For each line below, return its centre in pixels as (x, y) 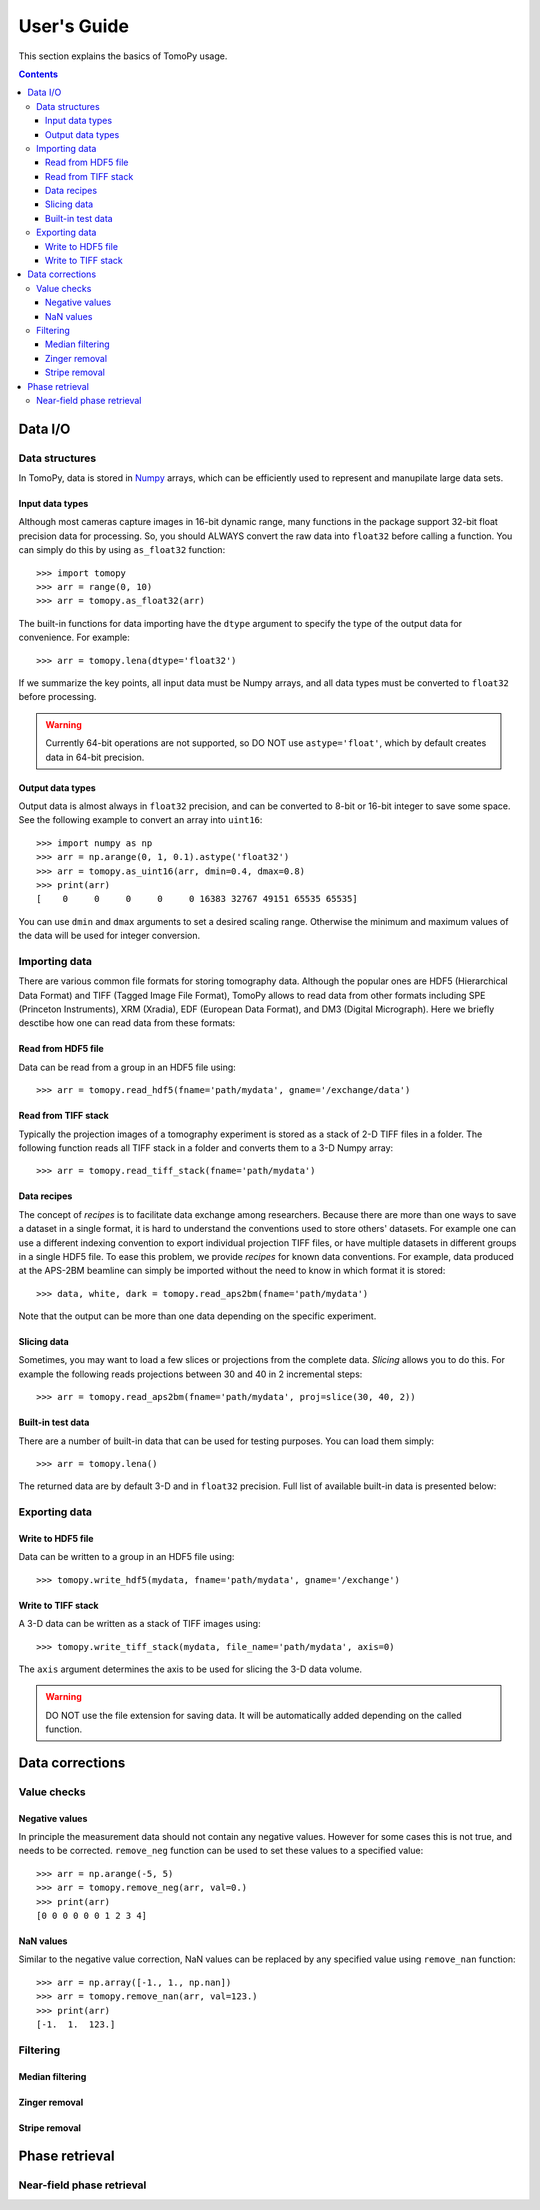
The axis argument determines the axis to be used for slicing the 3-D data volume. (190, 1669)
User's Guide (74, 26)
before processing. (57, 697)
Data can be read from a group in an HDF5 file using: (127, 1067)
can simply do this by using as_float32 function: (122, 550)
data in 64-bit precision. (95, 757)
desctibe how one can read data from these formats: (127, 1023)
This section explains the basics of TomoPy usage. (123, 56)
